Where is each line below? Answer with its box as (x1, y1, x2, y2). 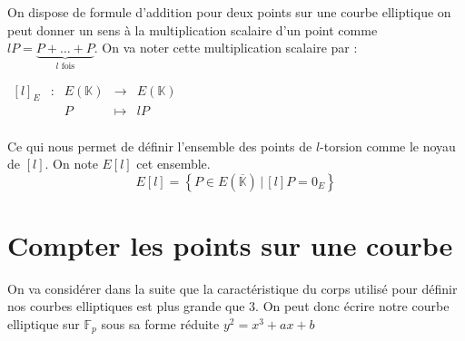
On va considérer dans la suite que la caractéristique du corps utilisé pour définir (7, 278, 458, 297)
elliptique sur (7, 315, 80, 334)
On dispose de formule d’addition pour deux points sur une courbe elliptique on (7, 3, 451, 21)
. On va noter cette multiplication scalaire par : (94, 38, 358, 57)
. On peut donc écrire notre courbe (255, 297, 450, 316)
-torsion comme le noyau (320, 136, 456, 155)
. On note (45, 154, 98, 173)
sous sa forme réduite (101, 315, 220, 334)
